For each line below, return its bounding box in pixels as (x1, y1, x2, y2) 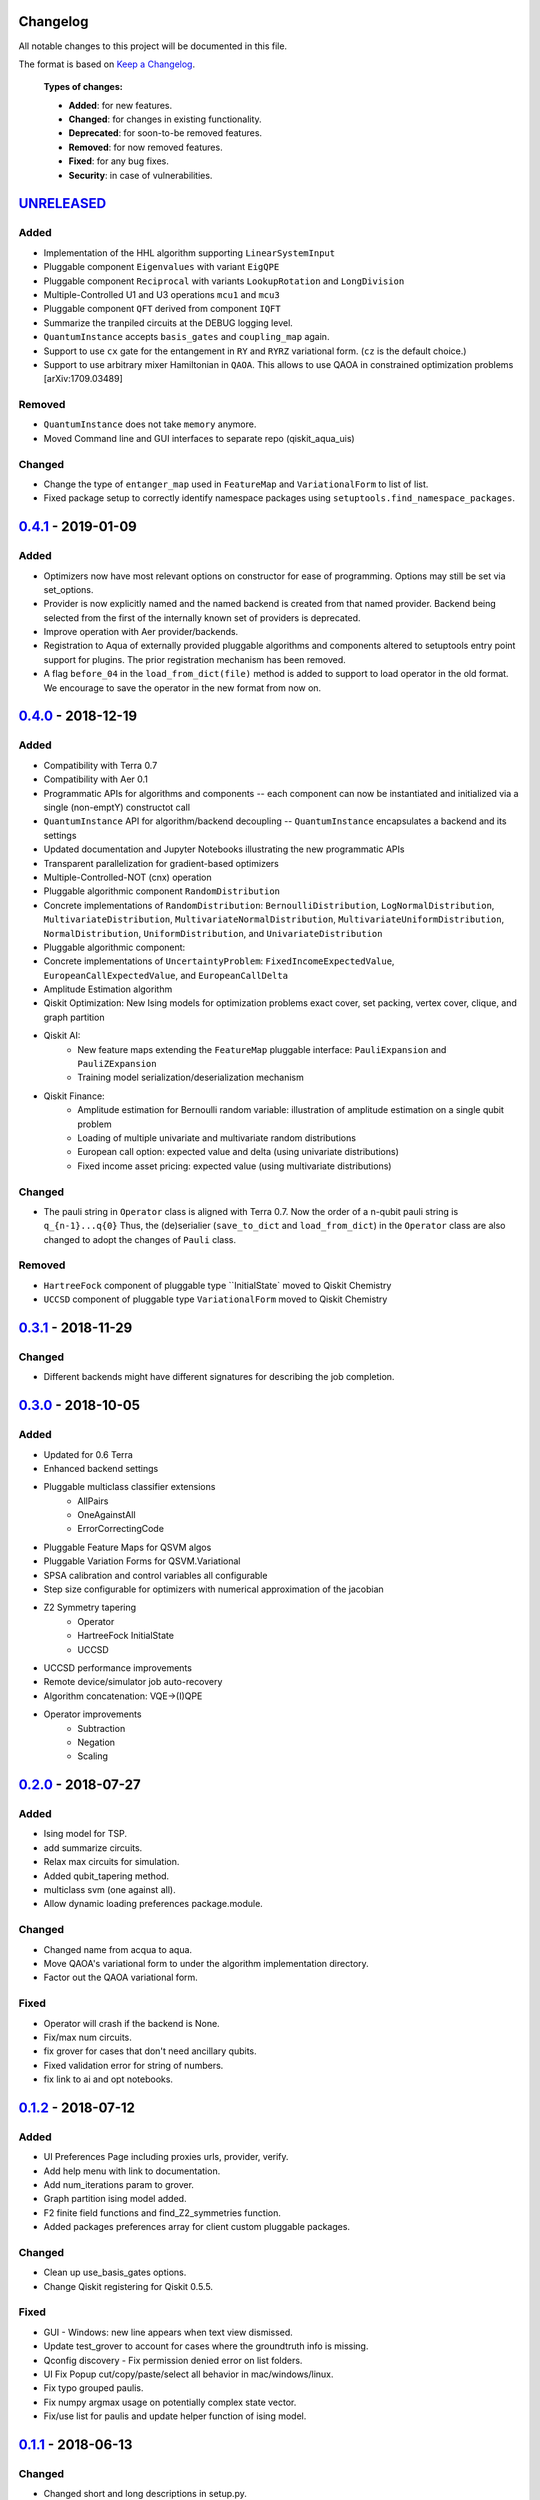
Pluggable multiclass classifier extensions (43, 1481, 216, 1493)
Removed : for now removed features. (68, 141, 224, 153)
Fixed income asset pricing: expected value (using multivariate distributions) (77, 1160, 392, 1172)
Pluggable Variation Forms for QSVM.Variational (43, 1555, 241, 1567)
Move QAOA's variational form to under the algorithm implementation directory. (43, 1957, 369, 1969)
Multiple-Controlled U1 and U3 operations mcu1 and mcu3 (43, 288, 280, 300)
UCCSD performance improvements (43, 1661, 192, 1674)
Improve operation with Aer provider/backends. (43, 626, 239, 638)
